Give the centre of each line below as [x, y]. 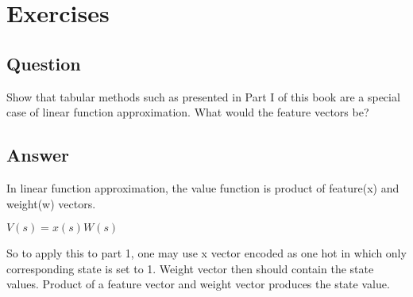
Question [44, 63]
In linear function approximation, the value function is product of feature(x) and [203, 187]
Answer [38, 155]
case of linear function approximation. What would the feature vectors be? [188, 112]
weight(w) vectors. [51, 203]
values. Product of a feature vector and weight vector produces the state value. [198, 284]
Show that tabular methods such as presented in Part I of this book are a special [203, 96]
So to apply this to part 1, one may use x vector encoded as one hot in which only [206, 253]
